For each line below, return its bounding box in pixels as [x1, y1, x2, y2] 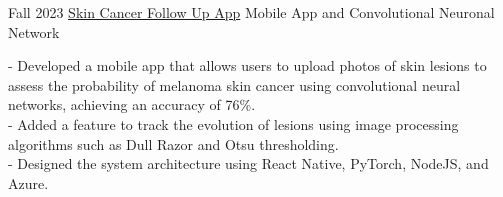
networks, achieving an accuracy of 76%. [8, 94, 256, 115]
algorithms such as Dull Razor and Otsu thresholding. [8, 133, 339, 154]
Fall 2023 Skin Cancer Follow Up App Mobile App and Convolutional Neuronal [8, 2, 495, 22]
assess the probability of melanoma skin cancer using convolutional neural [8, 74, 461, 95]
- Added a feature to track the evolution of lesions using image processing [8, 113, 459, 134]
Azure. [8, 172, 49, 193]
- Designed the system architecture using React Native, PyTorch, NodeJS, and [8, 153, 489, 174]
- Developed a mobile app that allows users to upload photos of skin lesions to [8, 55, 487, 76]
